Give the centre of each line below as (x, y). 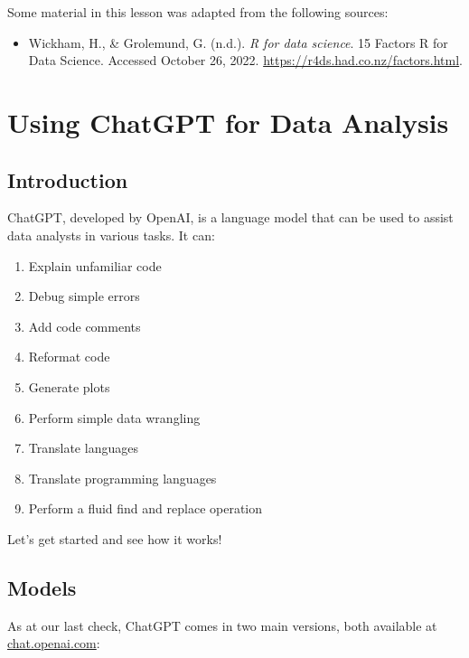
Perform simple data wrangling (114, 417)
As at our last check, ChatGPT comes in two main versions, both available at (222, 625)
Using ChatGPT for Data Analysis (228, 122)
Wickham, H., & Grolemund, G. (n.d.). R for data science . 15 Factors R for (238, 42)
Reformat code (69, 357)
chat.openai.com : (54, 643)
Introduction (68, 179)
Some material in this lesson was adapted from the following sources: (198, 12)
